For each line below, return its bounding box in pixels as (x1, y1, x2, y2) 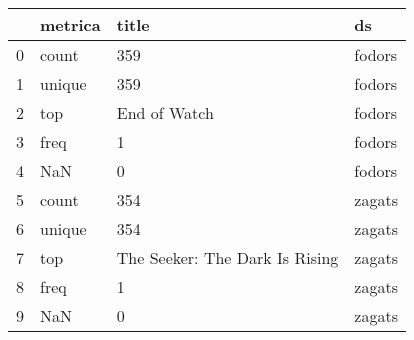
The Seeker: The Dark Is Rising (116, 246, 339, 269)
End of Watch (116, 101, 214, 124)
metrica (40, 13, 101, 36)
